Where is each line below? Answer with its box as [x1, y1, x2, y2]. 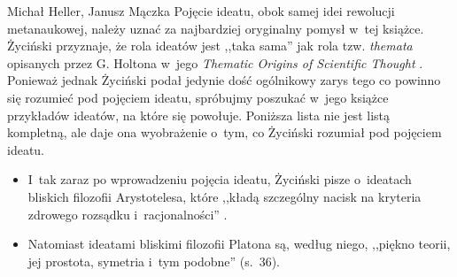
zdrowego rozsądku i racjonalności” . [27, 204, 228, 223]
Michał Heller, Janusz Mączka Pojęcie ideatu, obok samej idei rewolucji [7, 2, 395, 19]
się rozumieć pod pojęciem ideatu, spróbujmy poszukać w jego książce [7, 88, 389, 106]
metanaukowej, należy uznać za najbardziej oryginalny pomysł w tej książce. [7, 19, 424, 37]
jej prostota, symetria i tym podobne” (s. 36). [27, 251, 281, 270]
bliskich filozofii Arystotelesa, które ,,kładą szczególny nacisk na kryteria [27, 187, 422, 205]
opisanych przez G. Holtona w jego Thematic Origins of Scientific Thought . [7, 53, 423, 72]
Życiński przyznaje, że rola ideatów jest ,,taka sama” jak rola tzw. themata [7, 36, 413, 55]
